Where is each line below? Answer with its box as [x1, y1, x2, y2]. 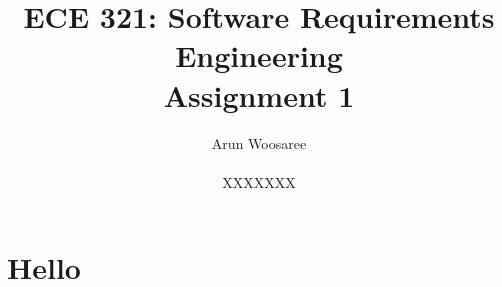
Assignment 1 [163, 74, 355, 115]
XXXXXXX [222, 171, 296, 192]
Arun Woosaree [211, 132, 307, 153]
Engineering [175, 35, 343, 76]
